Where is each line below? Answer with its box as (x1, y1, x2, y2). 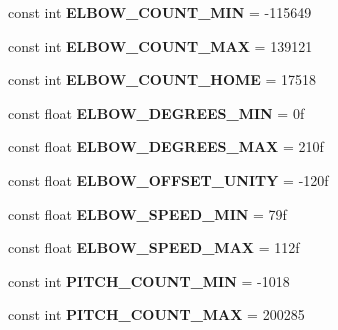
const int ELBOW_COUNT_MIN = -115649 (8, 2, 312, 22)
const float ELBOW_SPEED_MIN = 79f (8, 203, 287, 224)
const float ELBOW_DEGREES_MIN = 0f (8, 102, 305, 123)
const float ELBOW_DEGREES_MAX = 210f (8, 136, 324, 157)
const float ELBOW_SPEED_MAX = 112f (8, 237, 300, 258)
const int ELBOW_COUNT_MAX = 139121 (8, 35, 313, 56)
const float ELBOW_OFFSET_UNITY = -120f (8, 169, 329, 190)
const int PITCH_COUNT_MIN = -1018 (8, 270, 290, 291)
